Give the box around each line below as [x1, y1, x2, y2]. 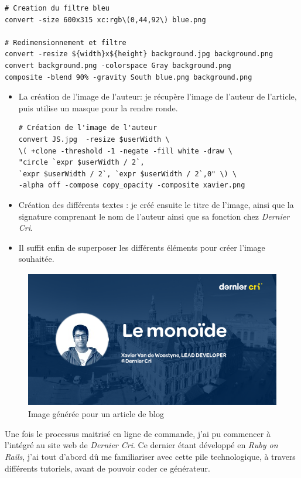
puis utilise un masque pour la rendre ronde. [18, 101, 178, 114]
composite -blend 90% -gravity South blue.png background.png [5, 73, 252, 81]
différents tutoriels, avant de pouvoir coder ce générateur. [5, 462, 210, 474]
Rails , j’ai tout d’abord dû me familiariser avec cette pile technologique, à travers [5, 450, 296, 463]
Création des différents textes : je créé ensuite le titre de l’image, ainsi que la [18, 198, 294, 210]
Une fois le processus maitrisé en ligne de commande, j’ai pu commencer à [5, 427, 271, 439]
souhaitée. [18, 252, 54, 265]
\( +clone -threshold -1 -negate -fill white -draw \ [18, 146, 232, 155]
